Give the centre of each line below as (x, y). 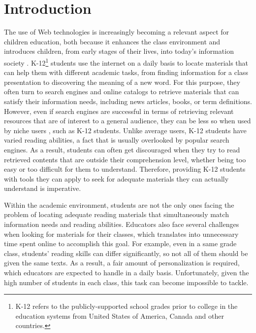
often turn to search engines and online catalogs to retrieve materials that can (122, 92)
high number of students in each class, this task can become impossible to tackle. (126, 282)
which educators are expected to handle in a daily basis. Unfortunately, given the (127, 273)
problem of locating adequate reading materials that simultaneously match (116, 214)
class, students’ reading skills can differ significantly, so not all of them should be (126, 253)
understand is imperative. (43, 188)
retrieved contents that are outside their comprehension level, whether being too (125, 159)
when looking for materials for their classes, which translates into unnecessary (121, 234)
